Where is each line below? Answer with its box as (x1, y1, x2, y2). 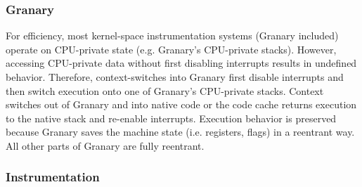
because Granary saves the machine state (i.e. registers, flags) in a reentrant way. (6, 124, 355, 139)
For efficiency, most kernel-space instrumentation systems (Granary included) (6, 28, 339, 43)
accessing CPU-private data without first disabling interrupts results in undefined (6, 56, 357, 70)
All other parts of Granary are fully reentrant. (6, 138, 205, 153)
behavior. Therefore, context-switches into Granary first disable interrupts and (6, 70, 344, 84)
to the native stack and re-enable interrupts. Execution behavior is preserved (6, 110, 337, 125)
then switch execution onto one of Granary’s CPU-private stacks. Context (6, 83, 324, 98)
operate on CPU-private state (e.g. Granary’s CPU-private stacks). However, (6, 41, 337, 56)
